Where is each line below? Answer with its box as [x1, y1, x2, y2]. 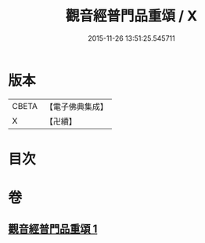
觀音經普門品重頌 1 [8, 223, 98, 236]
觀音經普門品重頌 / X [65, 7, 198, 25]
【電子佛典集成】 [45, 101, 108, 112]
